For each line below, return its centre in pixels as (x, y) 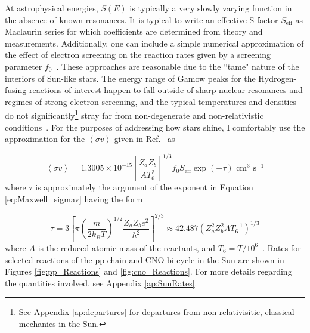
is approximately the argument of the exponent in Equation (144, 187)
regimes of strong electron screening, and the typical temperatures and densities (151, 101)
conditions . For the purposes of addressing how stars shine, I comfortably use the (155, 127)
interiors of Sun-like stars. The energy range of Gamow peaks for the (130, 78)
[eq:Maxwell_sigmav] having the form (74, 198)
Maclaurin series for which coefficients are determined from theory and (134, 31)
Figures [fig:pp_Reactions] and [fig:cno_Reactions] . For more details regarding (148, 271)
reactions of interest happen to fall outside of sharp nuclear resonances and (166, 90)
